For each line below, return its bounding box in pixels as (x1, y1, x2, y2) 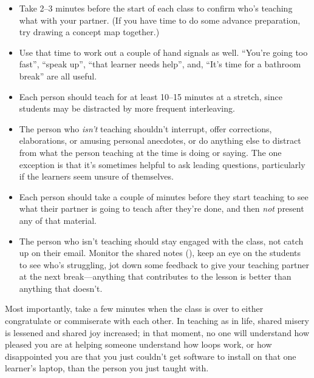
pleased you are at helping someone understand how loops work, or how (5, 338, 272, 351)
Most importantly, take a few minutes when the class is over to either (5, 302, 264, 315)
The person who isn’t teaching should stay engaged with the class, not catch (19, 234, 304, 247)
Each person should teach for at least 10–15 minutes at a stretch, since (19, 90, 282, 103)
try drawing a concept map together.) (19, 25, 160, 38)
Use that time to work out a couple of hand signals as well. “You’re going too (19, 46, 308, 58)
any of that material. (19, 214, 97, 226)
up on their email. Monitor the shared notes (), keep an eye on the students (19, 246, 301, 259)
